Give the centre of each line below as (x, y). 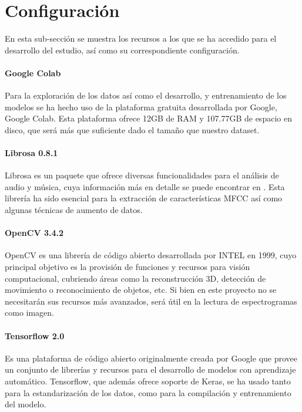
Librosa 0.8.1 (31, 153)
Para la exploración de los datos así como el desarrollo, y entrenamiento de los (146, 95)
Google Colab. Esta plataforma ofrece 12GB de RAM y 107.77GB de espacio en (148, 118)
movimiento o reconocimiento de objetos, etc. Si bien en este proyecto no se (141, 290)
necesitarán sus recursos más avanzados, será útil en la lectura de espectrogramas (151, 301)
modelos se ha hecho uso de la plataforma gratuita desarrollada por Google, (141, 107)
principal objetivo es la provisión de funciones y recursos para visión (127, 267)
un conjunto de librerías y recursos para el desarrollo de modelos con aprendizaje (150, 369)
